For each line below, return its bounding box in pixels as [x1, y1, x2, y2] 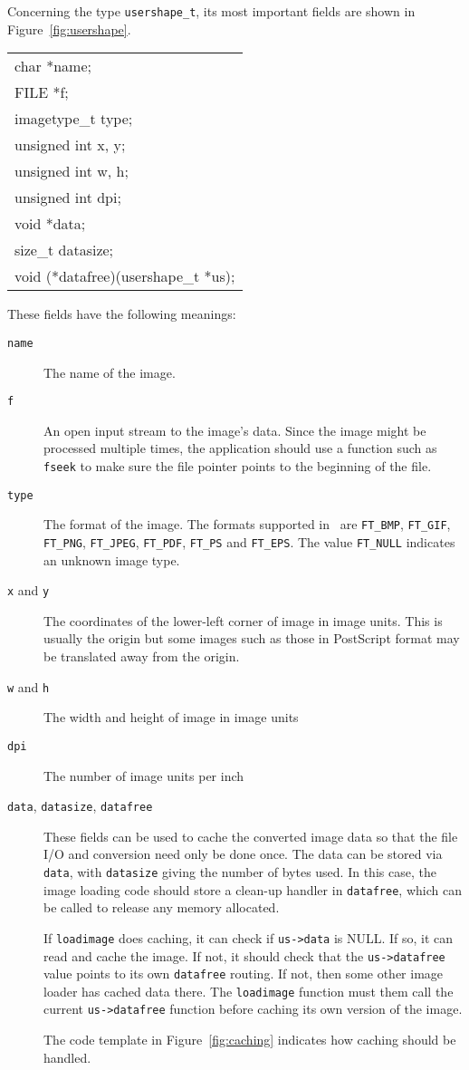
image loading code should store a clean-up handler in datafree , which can [43, 880, 462, 899]
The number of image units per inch [43, 766, 244, 785]
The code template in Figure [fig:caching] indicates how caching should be [43, 1030, 456, 1049]
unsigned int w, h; [14, 160, 129, 182]
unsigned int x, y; [14, 134, 126, 156]
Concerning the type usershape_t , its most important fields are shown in [7, 2, 416, 20]
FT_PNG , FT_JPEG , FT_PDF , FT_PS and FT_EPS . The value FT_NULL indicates [43, 532, 455, 551]
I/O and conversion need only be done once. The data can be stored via [43, 844, 443, 863]
